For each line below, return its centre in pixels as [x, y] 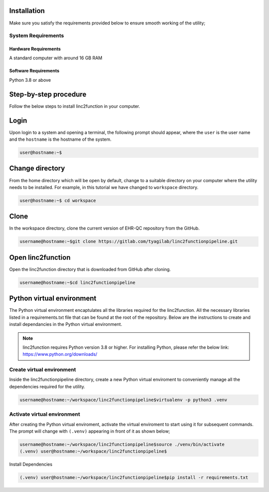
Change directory [37, 168]
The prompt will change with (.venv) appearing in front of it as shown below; [90, 431]
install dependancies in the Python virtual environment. [66, 324]
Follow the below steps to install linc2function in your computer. [75, 106]
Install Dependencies [31, 465]
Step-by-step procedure [48, 94]
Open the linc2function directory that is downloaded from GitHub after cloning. [90, 269]
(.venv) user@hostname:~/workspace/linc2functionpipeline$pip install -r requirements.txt [134, 478]
